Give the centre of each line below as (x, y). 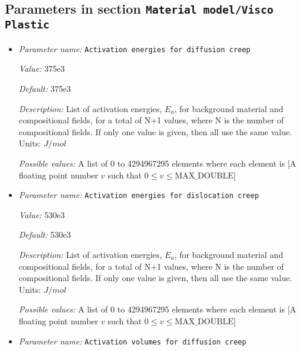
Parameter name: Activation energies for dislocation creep (139, 195)
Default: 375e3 (45, 88)
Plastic (27, 25)
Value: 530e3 (42, 214)
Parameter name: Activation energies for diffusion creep (134, 48)
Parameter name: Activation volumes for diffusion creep (132, 341)
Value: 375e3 (42, 68)
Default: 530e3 (45, 234)
